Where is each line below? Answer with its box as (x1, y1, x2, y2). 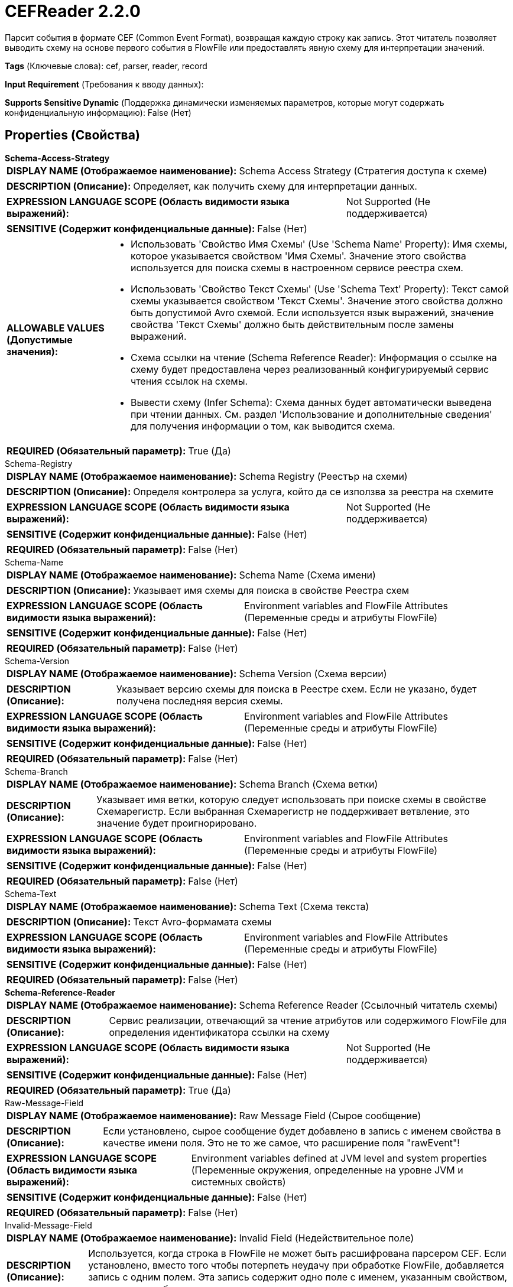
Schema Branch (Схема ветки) (239, 778, 378, 790)
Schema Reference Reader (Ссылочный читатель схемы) (239, 999, 498, 1011)
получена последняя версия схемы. (116, 694, 283, 707)
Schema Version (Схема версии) (239, 667, 387, 680)
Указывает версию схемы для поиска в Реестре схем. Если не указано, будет (116, 682, 477, 695)
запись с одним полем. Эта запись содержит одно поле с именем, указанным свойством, (88, 1270, 508, 1283)
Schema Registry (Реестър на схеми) (239, 470, 408, 482)
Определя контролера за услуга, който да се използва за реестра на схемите (133, 485, 493, 498)
